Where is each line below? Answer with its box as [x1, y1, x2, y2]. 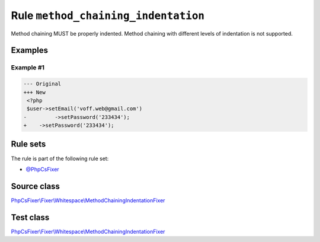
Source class [11, 181, 60, 191]
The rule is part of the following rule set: [11, 155, 109, 162]
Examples [11, 45, 49, 56]
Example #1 [11, 63, 44, 72]
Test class [11, 212, 50, 222]
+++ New [23, 89, 46, 95]
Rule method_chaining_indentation [11, 9, 204, 22]
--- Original [23, 81, 62, 87]
